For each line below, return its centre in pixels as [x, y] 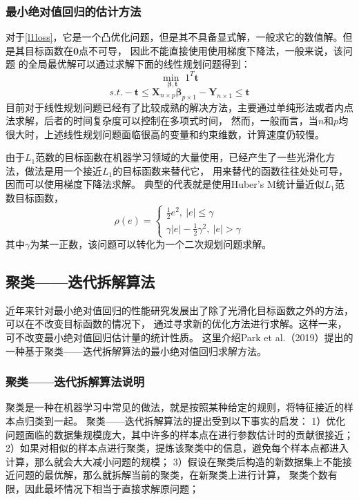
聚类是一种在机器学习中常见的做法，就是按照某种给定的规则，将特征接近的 [175, 407]
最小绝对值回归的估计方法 [74, 11]
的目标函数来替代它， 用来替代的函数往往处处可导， [230, 170]
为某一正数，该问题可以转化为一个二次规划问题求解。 [151, 243]
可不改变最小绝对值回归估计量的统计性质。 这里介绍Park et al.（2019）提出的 [179, 337]
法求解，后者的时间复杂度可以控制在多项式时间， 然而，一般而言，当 [162, 121]
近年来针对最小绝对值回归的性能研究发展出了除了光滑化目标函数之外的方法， [179, 310]
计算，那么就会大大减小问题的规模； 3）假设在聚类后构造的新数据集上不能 [174, 461]
